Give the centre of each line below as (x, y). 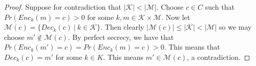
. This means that (192, 47)
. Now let (176, 17)
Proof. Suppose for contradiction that (63, 7)
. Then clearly (122, 27)
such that (220, 7)
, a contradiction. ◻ (219, 57)
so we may (236, 27)
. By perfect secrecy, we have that (121, 37)
